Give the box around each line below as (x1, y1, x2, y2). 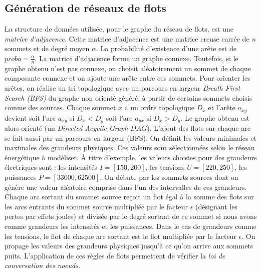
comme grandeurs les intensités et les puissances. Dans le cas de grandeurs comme (5, 221, 256, 231)
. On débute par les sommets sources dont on (100, 172, 238, 182)
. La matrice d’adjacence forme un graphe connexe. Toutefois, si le (35, 53, 238, 63)
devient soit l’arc (5, 112, 56, 123)
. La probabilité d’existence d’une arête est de (96, 43, 236, 54)
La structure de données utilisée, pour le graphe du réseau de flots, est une (5, 24, 234, 34)
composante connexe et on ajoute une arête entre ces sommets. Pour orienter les (5, 73, 250, 83)
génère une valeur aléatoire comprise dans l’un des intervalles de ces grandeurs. (5, 181, 247, 192)
